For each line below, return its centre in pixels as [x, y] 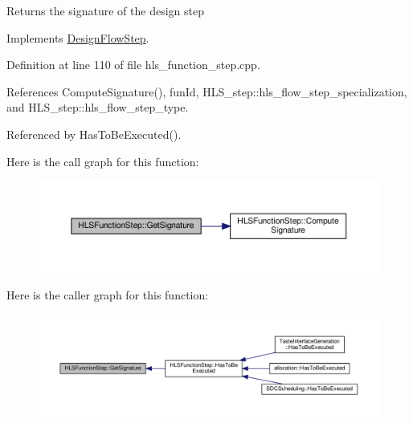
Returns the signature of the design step [105, 10]
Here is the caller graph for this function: [108, 294]
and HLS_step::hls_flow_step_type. [98, 107]
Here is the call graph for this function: [103, 161]
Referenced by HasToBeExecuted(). [94, 134]
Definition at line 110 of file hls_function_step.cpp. [133, 65]
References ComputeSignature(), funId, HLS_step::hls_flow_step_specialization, [207, 91]
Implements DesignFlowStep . [78, 37]
